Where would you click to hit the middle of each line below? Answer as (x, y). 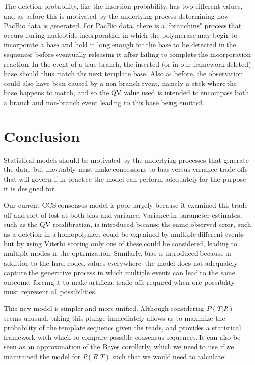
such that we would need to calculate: (169, 356)
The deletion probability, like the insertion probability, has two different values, (123, 6)
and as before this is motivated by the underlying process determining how (116, 15)
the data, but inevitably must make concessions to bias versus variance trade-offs (126, 169)
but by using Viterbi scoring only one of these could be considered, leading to (121, 243)
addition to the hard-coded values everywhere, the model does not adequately (121, 263)
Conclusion (42, 136)
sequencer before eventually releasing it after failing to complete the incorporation (127, 54)
